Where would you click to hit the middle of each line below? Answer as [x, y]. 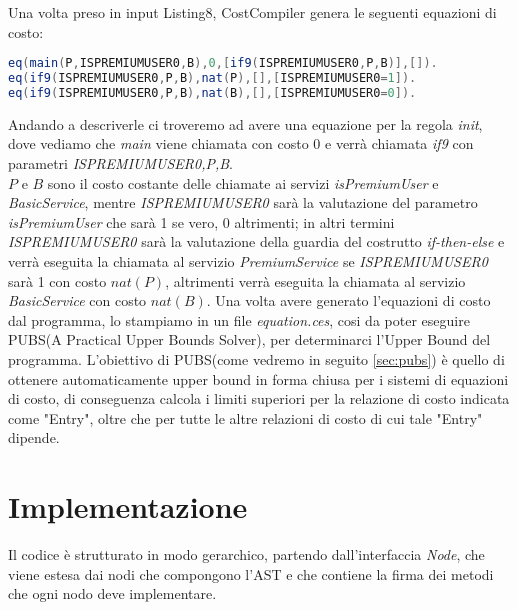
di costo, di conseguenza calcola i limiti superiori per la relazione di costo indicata [259, 398]
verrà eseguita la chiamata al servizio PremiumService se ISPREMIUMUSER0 [248, 260]
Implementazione [128, 506]
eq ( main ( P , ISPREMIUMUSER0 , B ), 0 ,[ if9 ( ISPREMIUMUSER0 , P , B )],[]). [223, 63]
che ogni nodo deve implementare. [112, 593]
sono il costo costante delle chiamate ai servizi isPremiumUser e [243, 182]
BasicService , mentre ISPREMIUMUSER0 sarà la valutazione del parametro [243, 202]
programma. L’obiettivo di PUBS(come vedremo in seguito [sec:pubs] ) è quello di [256, 358]
